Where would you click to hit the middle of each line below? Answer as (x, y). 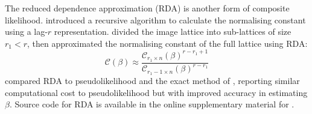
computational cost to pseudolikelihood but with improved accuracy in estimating (156, 92)
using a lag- (26, 31)
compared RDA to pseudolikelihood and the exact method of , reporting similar (152, 80)
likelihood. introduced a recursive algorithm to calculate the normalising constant (155, 19)
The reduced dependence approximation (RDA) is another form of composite (147, 8)
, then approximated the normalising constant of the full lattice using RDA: (167, 43)
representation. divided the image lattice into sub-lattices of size (173, 31)
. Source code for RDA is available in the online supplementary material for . (152, 104)
